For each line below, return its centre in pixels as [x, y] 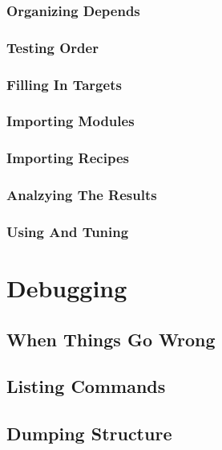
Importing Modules [71, 121]
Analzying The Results [82, 195]
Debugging [67, 288]
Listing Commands [86, 386]
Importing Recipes [68, 158]
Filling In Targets [64, 84]
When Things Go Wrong [111, 339]
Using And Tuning [68, 231]
